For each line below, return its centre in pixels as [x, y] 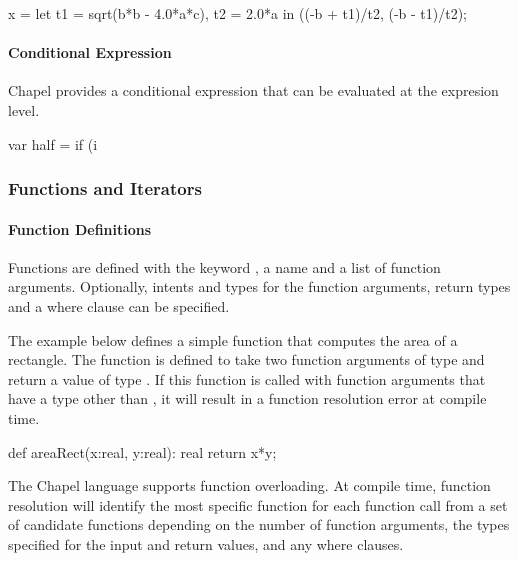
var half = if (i [53, 143]
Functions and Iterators [105, 188]
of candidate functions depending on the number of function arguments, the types [259, 524]
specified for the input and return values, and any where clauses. [206, 543]
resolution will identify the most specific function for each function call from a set [258, 504]
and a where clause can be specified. [119, 306]
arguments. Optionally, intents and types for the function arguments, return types [259, 286]
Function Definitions [80, 228]
